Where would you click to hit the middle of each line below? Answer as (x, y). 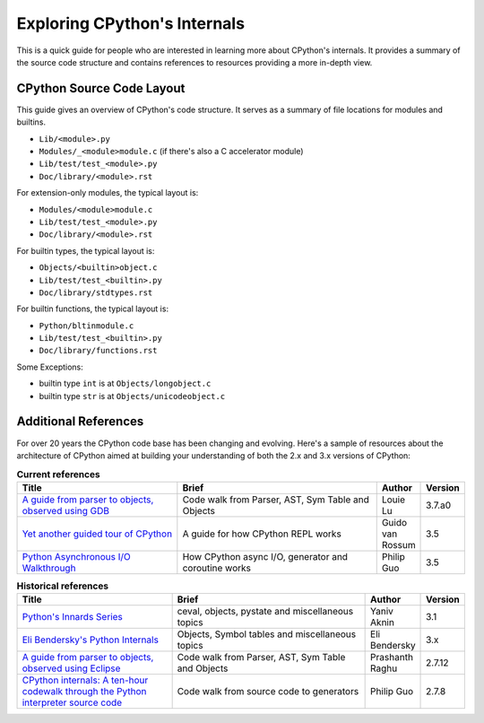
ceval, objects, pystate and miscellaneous (265, 612)
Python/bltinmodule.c (86, 326)
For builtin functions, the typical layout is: (93, 309)
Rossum (398, 544)
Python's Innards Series (72, 617)
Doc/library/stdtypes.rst (96, 292)
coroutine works (216, 568)
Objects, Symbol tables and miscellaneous (267, 634)
